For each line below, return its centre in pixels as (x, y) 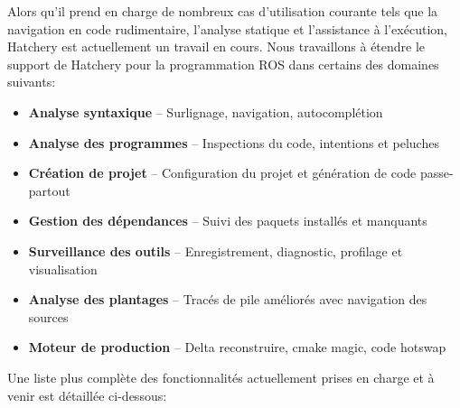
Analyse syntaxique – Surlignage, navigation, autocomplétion (206, 111)
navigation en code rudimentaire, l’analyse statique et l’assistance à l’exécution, (227, 28)
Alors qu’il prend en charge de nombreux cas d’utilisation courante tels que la (223, 11)
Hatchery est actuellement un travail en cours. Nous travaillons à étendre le (216, 46)
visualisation (63, 269)
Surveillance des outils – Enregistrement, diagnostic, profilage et (216, 250)
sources (48, 316)
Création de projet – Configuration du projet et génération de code (222, 173)
